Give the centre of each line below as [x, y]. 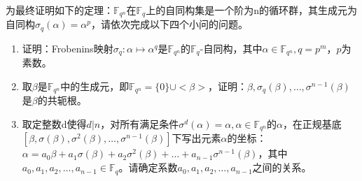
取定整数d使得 [54, 124]
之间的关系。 [282, 167]
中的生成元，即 [95, 86]
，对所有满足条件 [140, 124]
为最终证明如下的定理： [60, 10]
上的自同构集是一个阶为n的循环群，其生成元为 [251, 10]
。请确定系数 [148, 167]
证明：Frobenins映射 [68, 48]
